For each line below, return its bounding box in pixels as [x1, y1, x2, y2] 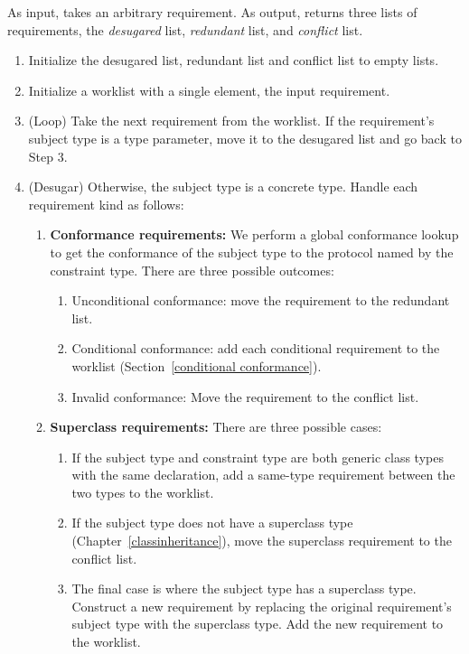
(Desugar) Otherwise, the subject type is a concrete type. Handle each [28, 177, 418, 196]
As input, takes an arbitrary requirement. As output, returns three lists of [7, 3, 417, 21]
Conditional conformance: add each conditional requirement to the [71, 339, 440, 358]
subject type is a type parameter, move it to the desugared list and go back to [28, 128, 462, 147]
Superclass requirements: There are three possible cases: [50, 417, 382, 436]
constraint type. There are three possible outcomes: [50, 260, 334, 279]
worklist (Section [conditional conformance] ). [71, 356, 322, 375]
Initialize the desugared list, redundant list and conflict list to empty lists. [28, 51, 439, 70]
